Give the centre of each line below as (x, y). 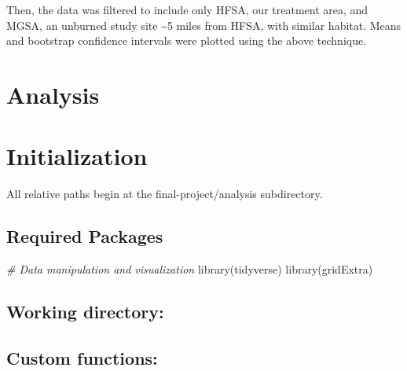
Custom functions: (82, 357)
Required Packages (85, 236)
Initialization (77, 156)
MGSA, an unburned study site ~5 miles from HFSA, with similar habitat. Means (204, 25)
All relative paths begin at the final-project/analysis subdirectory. (165, 194)
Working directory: (85, 312)
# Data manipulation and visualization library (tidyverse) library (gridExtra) (190, 269)
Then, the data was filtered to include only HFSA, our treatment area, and (187, 9)
